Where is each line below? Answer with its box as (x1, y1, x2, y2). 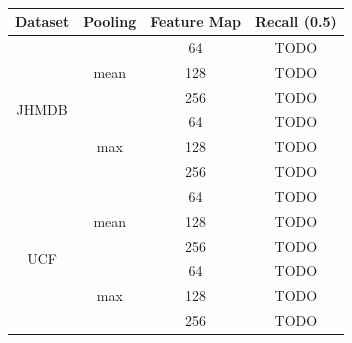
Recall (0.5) (254, 11, 337, 31)
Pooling (83, 11, 137, 31)
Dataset (15, 11, 70, 31)
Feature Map (150, 11, 241, 31)
